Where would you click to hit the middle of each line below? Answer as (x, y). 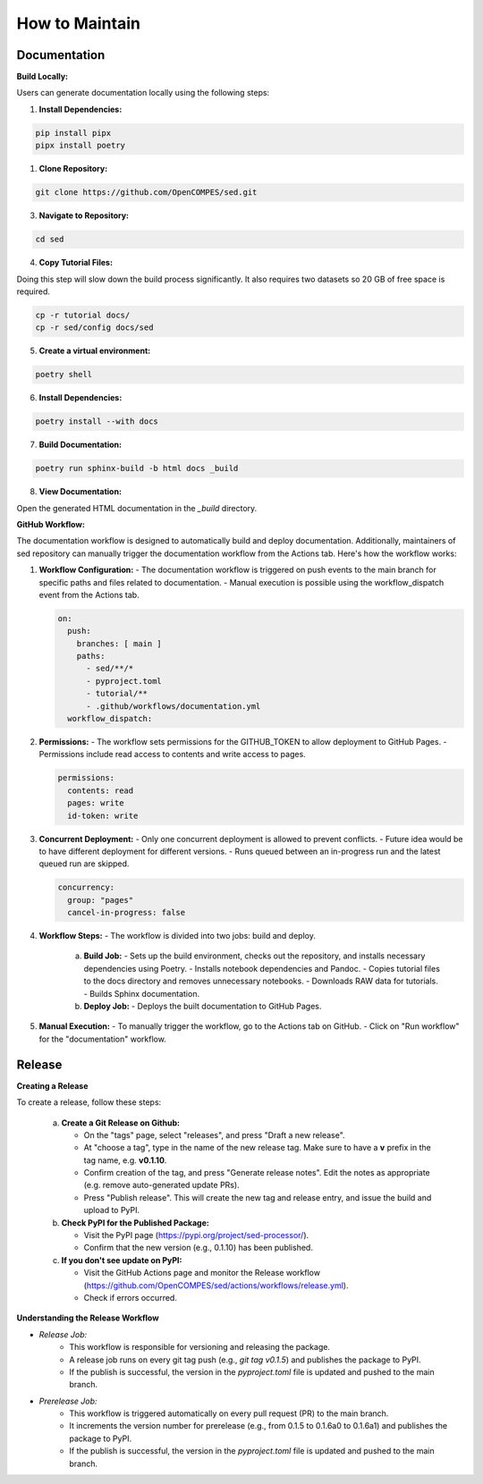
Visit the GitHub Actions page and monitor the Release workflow (202, 1273)
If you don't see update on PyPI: (122, 1260)
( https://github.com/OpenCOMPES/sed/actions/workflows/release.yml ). (216, 1285)
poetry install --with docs (97, 422)
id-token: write (103, 815)
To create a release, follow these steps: (89, 1102)
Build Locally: (42, 77)
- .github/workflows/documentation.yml (174, 706)
